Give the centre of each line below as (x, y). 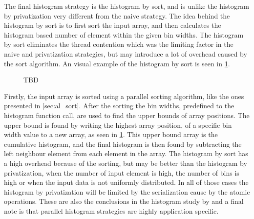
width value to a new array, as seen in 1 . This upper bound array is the (111, 134)
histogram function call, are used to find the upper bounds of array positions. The (127, 115)
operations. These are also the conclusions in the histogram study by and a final (124, 201)
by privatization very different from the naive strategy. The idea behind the (117, 15)
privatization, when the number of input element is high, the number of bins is (122, 172)
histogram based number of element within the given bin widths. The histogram (124, 34)
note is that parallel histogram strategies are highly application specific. (111, 210)
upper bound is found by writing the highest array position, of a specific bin (118, 125)
